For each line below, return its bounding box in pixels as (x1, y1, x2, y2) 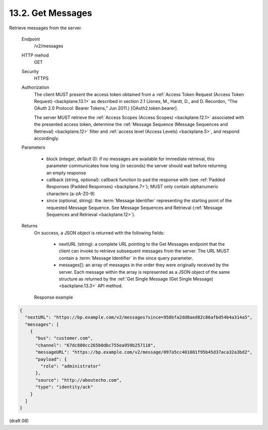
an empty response (46, 170, 86, 176)
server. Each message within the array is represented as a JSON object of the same (59, 269, 230, 275)
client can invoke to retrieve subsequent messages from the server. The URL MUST (59, 248, 230, 254)
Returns (21, 223, 38, 229)
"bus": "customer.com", (35, 335, 93, 341)
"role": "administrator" (40, 363, 101, 369)
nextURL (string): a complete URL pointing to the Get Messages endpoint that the (59, 241, 225, 247)
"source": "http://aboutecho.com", (35, 377, 122, 383)
